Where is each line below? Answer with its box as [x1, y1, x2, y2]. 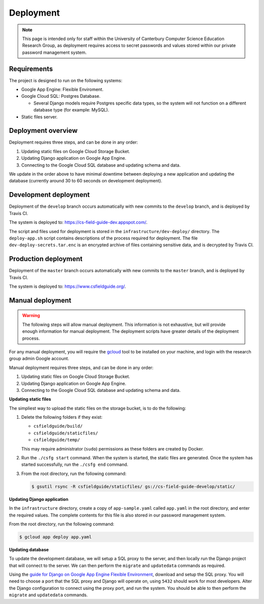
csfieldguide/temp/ [33, 437, 80, 443]
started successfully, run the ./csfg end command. [21, 462, 129, 468]
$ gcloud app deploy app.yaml [19, 534, 92, 539]
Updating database [9, 546, 49, 552]
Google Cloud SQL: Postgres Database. [21, 93, 101, 99]
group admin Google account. [9, 356, 69, 362]
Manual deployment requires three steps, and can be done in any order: [9, 365, 154, 370]
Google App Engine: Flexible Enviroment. [21, 86, 104, 92]
